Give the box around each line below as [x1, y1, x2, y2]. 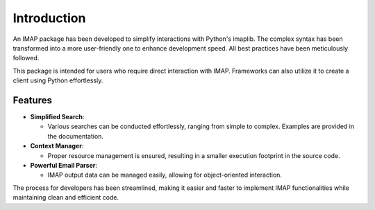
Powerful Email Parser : [30, 161, 97, 169]
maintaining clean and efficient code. [12, 193, 119, 202]
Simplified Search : [30, 113, 85, 121]
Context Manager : [30, 142, 84, 150]
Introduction [12, 10, 86, 26]
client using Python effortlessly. [12, 76, 103, 85]
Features [12, 94, 52, 106]
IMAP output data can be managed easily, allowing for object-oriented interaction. [47, 170, 283, 180]
